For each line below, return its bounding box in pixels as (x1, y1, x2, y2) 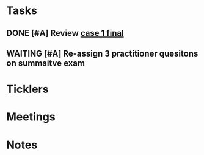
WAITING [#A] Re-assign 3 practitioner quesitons (6, 48, 199, 58)
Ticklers (6, 83, 49, 96)
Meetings (6, 110, 56, 124)
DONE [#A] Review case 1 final (6, 28, 124, 38)
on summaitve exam (6, 58, 86, 68)
